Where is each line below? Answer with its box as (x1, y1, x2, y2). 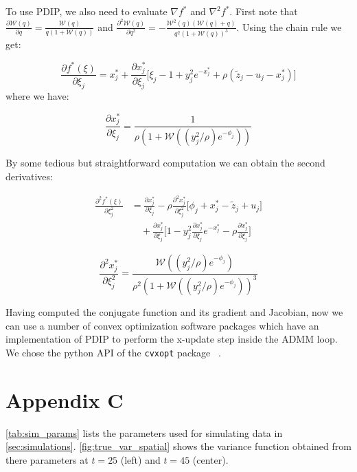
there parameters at (5, 452, 89, 466)
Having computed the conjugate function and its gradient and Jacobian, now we (5, 305, 343, 319)
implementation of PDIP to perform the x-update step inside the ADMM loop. (5, 332, 338, 346)
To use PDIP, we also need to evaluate (5, 4, 168, 18)
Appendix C (5, 385, 124, 414)
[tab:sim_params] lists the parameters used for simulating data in (5, 425, 283, 440)
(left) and (120, 452, 161, 466)
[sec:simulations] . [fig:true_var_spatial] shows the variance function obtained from (5, 439, 352, 453)
